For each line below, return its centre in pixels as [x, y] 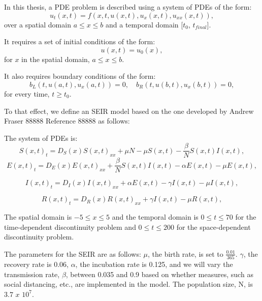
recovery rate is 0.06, [36, 264]
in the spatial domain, [56, 59]
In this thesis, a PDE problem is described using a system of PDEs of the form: [128, 7]
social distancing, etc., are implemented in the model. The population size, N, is [128, 284]
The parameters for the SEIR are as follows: [73, 253]
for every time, [27, 93]
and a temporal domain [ [144, 24]
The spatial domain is [38, 217]
